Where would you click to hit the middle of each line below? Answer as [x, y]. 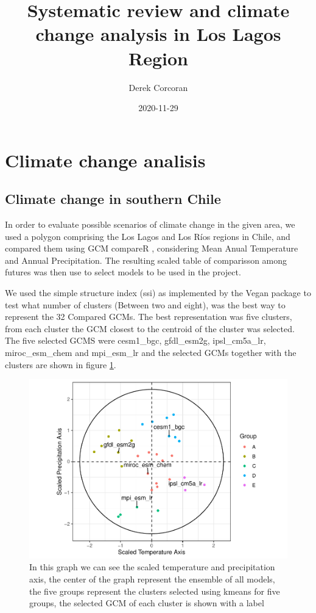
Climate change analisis [105, 160]
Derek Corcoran [158, 87]
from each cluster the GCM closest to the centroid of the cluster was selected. [150, 328]
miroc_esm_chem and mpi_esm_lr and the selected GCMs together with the [151, 353]
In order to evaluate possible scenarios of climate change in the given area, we [150, 224]
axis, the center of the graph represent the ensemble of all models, [152, 579]
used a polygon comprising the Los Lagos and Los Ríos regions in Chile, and [148, 236]
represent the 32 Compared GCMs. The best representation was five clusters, [149, 317]
